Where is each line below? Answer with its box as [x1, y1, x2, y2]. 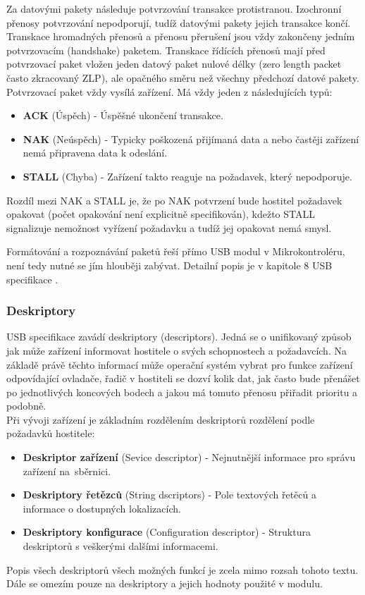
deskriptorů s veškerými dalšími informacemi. [23, 539, 218, 553]
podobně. [6, 398, 47, 413]
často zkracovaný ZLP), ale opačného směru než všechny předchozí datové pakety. [6, 70, 359, 85]
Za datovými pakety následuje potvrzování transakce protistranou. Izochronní [6, 1, 342, 16]
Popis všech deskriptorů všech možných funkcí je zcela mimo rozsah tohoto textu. [6, 562, 359, 577]
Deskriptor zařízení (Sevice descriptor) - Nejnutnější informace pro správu [23, 450, 356, 465]
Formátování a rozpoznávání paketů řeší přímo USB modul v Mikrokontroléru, [6, 244, 345, 259]
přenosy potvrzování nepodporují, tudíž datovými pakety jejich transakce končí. [6, 15, 351, 30]
